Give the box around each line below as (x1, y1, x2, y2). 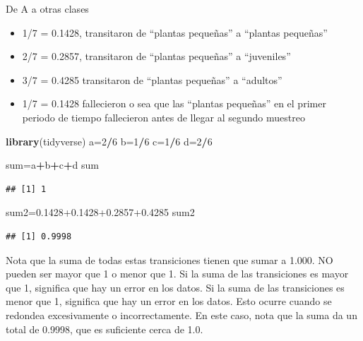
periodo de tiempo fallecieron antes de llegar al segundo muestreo (22, 109, 305, 124)
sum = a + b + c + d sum (6, 157, 99, 172)
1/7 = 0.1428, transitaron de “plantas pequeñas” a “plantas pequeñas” (22, 25, 328, 40)
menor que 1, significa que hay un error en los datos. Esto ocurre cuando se (6, 294, 332, 309)
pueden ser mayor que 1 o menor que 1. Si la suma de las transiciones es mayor (6, 266, 349, 281)
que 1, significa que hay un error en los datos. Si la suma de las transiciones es (6, 280, 345, 294)
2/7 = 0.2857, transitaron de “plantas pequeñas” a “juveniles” (22, 49, 291, 64)
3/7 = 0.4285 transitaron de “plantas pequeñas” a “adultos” (22, 72, 282, 87)
